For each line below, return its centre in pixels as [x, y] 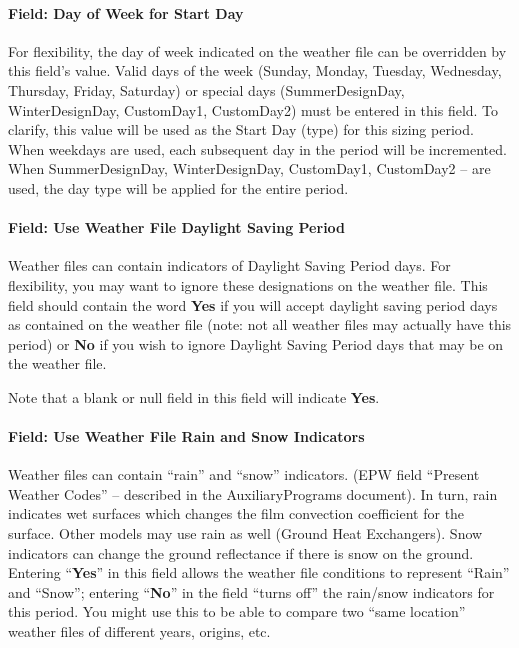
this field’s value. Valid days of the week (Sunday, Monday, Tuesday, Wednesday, [255, 70]
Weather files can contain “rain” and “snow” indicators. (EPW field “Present [244, 474]
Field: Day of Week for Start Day [126, 12]
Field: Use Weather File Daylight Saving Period [177, 227]
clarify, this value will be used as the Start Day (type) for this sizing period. [241, 129]
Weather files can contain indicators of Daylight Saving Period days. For [229, 265]
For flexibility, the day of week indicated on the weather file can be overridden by [257, 50]
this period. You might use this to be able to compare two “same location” [237, 611]
